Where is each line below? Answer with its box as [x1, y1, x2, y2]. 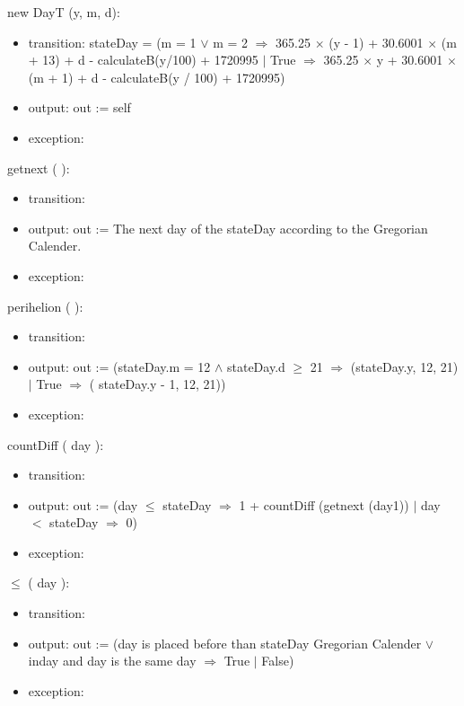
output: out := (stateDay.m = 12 [28, 357, 211, 375]
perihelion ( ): [7, 296, 83, 315]
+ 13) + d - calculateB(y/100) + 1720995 [28, 50, 258, 69]
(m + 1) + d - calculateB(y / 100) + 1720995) [28, 67, 285, 86]
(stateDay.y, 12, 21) [350, 357, 459, 375]
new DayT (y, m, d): [7, 3, 120, 21]
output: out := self [28, 98, 131, 117]
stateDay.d [226, 357, 285, 375]
